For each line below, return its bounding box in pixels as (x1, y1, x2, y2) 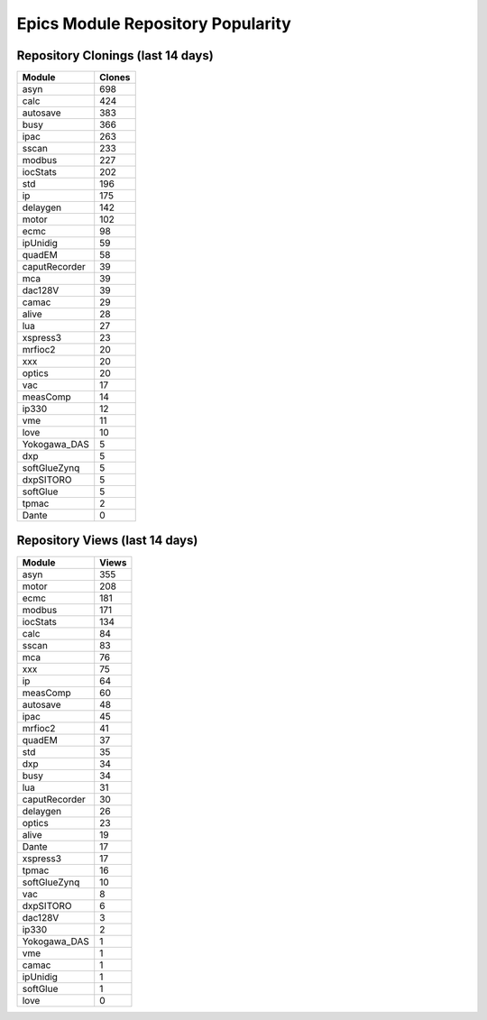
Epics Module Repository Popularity (16, 14, 292, 33)
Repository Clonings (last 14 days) (16, 48, 214, 63)
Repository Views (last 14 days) (16, 533, 198, 548)
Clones (99, 71, 131, 84)
